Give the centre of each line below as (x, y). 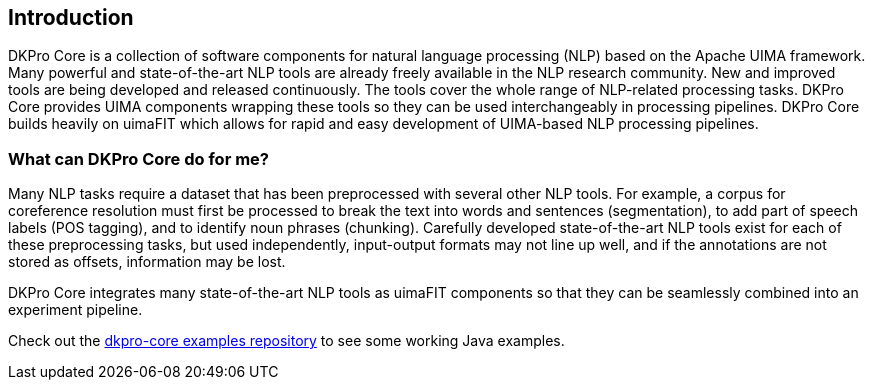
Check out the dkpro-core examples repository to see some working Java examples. (286, 341)
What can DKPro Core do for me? (139, 158)
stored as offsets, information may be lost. (147, 262)
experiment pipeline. (75, 310)
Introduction (71, 17)
